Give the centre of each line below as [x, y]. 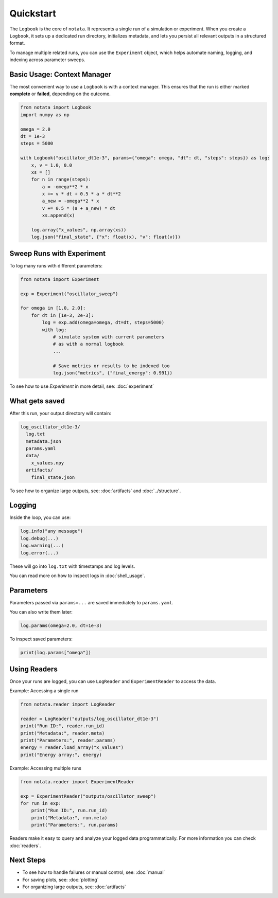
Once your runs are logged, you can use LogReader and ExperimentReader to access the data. [113, 681]
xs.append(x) [58, 215]
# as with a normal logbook [88, 344]
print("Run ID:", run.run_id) [69, 811]
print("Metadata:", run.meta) [69, 818]
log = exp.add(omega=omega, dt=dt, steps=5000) [103, 322]
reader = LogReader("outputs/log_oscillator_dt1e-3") [90, 719]
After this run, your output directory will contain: [60, 413]
